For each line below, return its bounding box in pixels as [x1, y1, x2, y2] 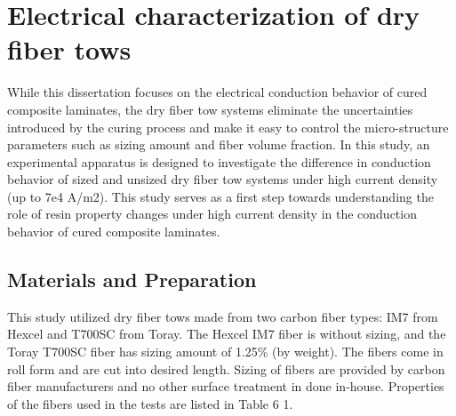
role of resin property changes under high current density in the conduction [7, 204, 417, 223]
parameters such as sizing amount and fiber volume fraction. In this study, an [7, 135, 430, 154]
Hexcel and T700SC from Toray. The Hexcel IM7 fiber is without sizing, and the [7, 324, 446, 343]
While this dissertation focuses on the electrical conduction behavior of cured [7, 83, 428, 101]
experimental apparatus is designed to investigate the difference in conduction [7, 152, 431, 171]
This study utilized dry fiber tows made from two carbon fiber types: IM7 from [7, 307, 438, 325]
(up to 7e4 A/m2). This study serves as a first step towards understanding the [7, 187, 434, 205]
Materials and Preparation [7, 266, 257, 293]
